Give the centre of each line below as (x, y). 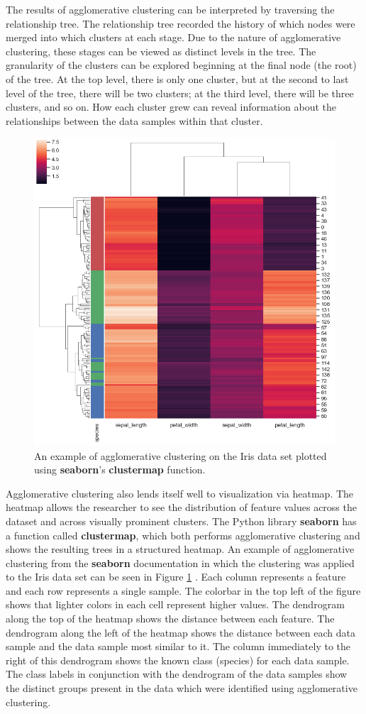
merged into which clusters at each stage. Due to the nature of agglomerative (173, 37)
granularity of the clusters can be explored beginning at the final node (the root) (181, 65)
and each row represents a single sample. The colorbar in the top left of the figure (183, 590)
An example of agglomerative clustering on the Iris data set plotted (181, 455)
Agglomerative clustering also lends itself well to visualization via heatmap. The (180, 493)
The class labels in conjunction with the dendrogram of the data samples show (177, 674)
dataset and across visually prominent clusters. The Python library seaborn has (181, 521)
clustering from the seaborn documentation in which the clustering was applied (180, 562)
